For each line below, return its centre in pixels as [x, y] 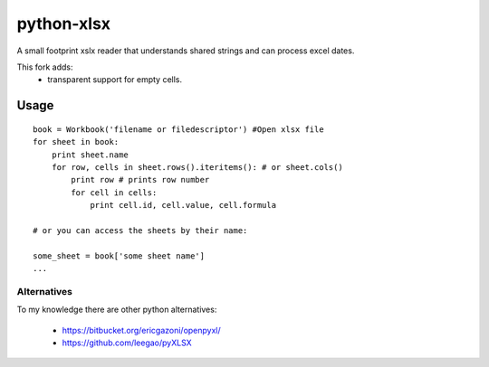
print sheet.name [90, 155]
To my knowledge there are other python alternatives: [117, 310]
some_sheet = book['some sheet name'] [119, 256]
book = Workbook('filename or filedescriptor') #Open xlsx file [179, 129]
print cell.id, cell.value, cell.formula [183, 205]
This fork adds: [45, 67]
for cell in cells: [114, 193]
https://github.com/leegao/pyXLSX [127, 343]
